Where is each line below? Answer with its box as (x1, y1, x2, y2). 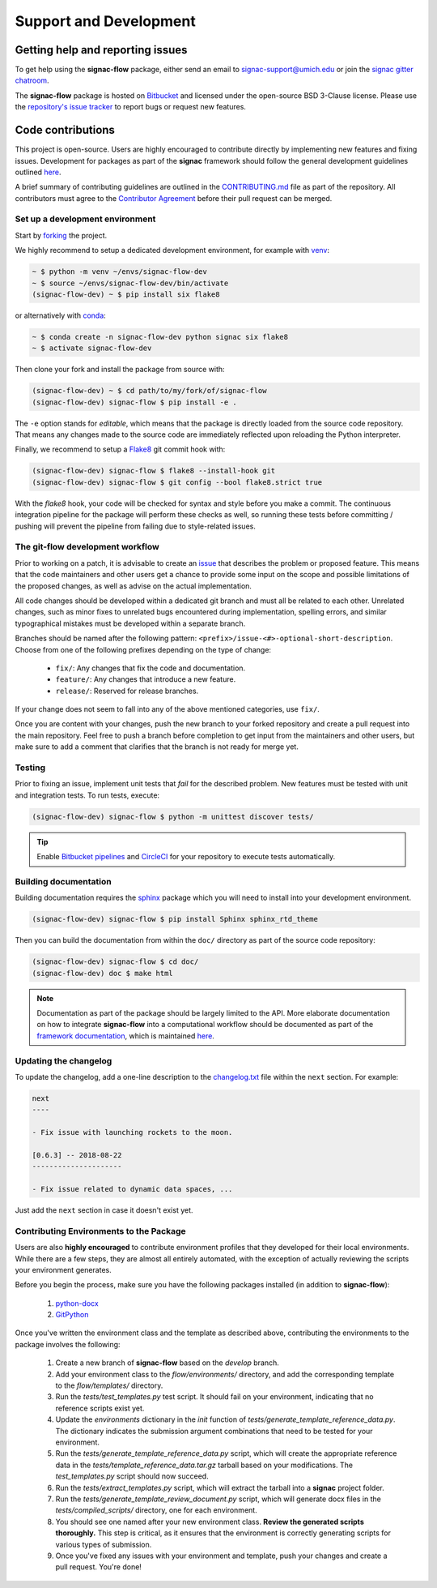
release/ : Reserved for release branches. (55, 686, 199, 696)
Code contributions (15, 123, 115, 137)
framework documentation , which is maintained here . (36, 1030, 214, 1041)
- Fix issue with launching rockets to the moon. (32, 1128, 233, 1137)
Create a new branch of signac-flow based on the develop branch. (55, 1358, 279, 1368)
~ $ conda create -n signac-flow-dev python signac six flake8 (32, 332, 289, 341)
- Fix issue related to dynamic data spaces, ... (32, 1184, 233, 1194)
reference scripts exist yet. (55, 1403, 145, 1413)
